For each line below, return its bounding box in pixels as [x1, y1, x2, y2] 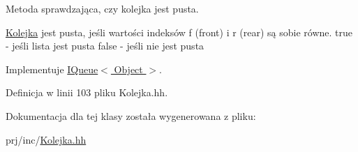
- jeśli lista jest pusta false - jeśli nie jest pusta [6, 38, 204, 53]
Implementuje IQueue [6, 61, 98, 76]
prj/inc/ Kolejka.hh [6, 132, 87, 146]
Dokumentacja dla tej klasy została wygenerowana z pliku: [6, 108, 256, 123]
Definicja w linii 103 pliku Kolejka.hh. [6, 85, 168, 100]
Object [114, 61, 143, 76]
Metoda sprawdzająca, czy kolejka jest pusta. [6, 1, 199, 15]
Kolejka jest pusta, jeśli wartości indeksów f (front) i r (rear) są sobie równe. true [6, 24, 353, 39]
